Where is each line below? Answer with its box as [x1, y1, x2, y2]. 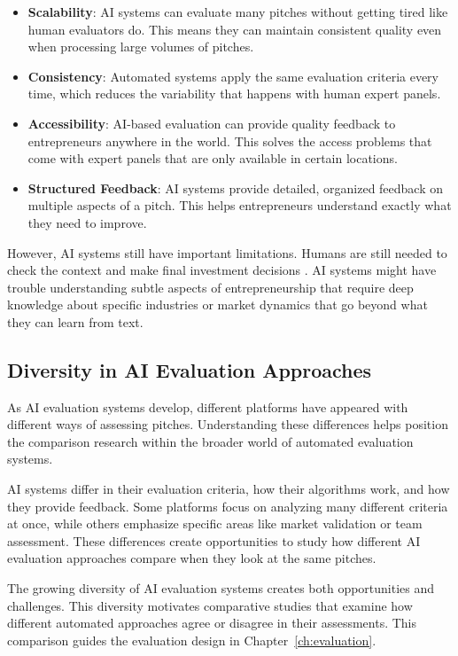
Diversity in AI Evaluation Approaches [7, 355, 372, 383]
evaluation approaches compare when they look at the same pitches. [7, 549, 376, 567]
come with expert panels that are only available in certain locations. [27, 149, 398, 168]
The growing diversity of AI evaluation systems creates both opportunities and [7, 579, 435, 597]
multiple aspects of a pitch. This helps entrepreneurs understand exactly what [27, 196, 452, 215]
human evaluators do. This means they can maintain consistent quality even [27, 20, 442, 38]
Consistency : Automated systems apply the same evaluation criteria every [27, 66, 439, 85]
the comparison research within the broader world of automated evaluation [7, 432, 414, 450]
